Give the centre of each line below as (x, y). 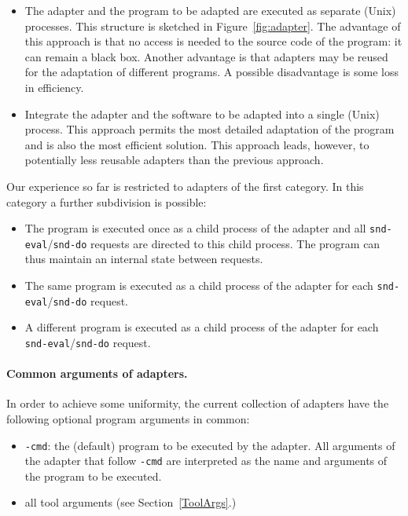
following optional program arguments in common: (128, 418)
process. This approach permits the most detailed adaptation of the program (210, 129)
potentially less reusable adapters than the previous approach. (174, 160)
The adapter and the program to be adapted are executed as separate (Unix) (210, 10)
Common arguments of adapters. (97, 373)
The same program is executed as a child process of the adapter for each (199, 285)
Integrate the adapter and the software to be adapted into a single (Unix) (202, 113)
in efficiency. (54, 87)
